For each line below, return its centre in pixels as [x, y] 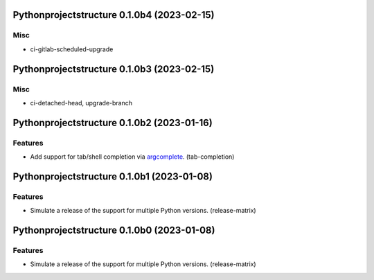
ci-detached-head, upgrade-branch [81, 103]
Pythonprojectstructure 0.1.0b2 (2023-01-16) [113, 122]
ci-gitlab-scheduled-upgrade [72, 49]
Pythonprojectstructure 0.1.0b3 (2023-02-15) [114, 69]
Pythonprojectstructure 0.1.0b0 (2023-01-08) [114, 230]
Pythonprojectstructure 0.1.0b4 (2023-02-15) [114, 15]
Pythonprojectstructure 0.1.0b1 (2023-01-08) [113, 176]
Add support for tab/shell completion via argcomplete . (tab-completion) [132, 157]
